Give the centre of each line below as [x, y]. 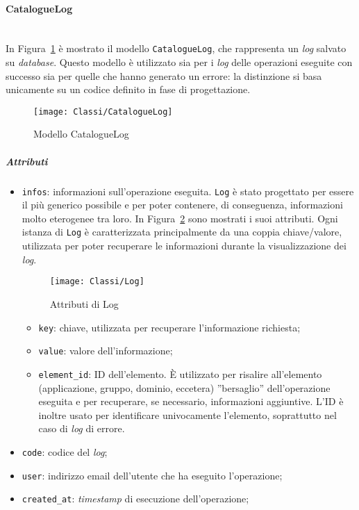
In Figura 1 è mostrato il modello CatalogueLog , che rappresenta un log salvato [176, 48]
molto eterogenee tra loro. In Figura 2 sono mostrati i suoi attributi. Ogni [180, 218]
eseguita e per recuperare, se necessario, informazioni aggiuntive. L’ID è [191, 401]
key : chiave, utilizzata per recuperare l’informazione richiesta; [169, 327]
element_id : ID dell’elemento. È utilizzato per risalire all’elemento [180, 373]
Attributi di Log [84, 303]
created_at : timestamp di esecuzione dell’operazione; [135, 499]
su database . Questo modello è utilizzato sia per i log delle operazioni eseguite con [179, 62]
